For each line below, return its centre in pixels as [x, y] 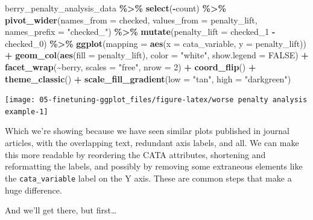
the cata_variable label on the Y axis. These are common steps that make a [148, 178]
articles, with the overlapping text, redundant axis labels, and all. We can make [152, 143]
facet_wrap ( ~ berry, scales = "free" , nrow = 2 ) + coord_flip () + [131, 66]
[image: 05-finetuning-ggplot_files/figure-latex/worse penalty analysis [156, 100]
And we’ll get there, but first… [61, 210]
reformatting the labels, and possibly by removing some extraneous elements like [154, 166]
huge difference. [33, 190]
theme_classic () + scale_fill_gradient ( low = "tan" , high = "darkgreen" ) [148, 78]
